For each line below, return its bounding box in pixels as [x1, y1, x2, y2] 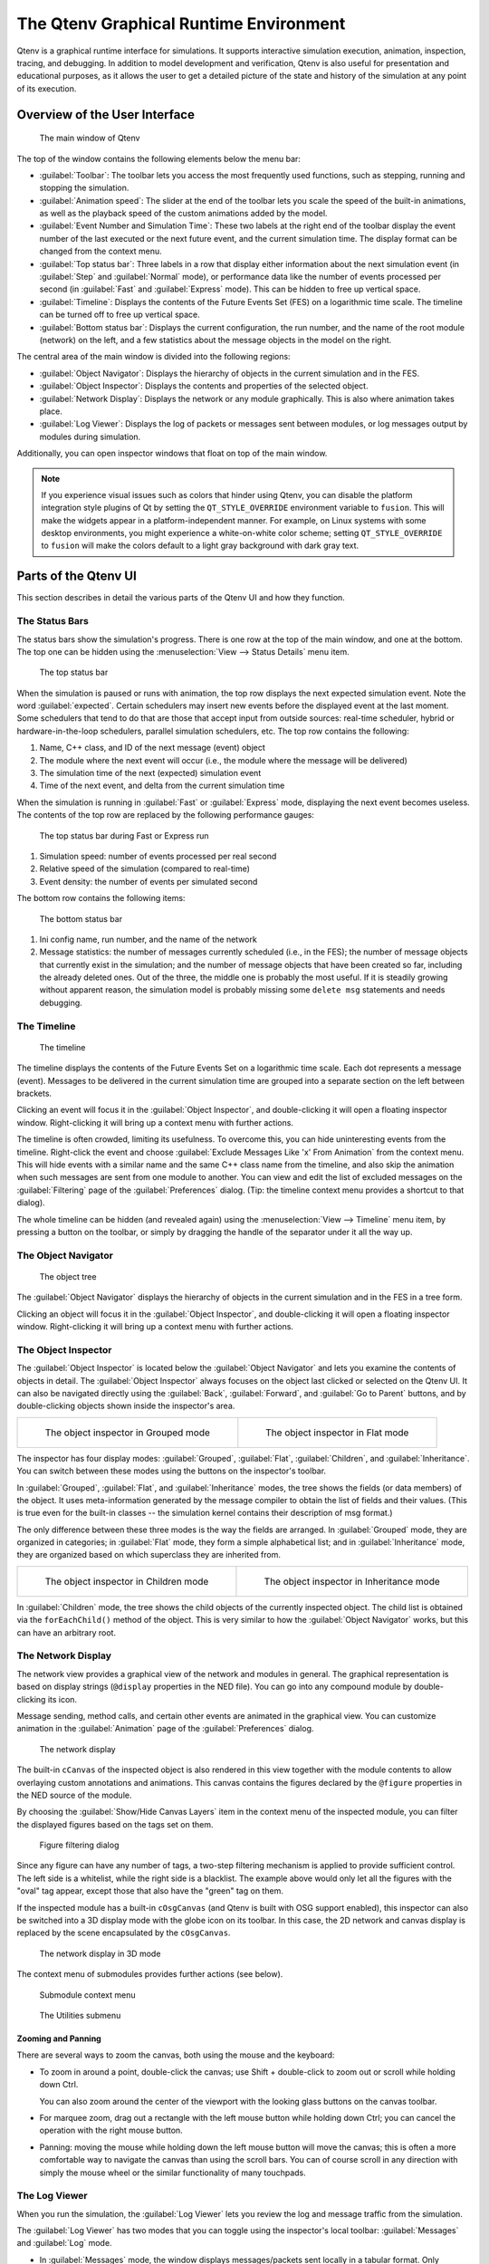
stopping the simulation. [39, 182, 129, 194]
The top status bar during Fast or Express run [39, 830, 209, 841]
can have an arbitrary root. [16, 1626, 117, 1638]
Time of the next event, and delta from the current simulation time [39, 780, 285, 791]
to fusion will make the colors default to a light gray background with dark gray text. [41, 540, 360, 552]
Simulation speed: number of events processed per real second [39, 850, 277, 861]
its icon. [47, 1693, 77, 1704]
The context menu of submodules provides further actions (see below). [16, 1969, 283, 1980]
